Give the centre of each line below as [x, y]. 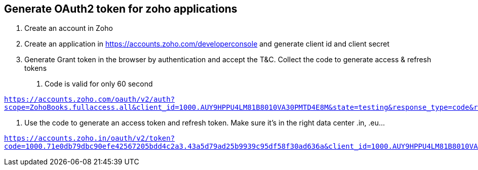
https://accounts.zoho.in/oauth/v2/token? [90, 138]
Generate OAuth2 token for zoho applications [121, 9]
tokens [36, 68]
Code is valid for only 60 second [99, 84]
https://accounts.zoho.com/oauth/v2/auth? [90, 99]
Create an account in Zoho [69, 28]
